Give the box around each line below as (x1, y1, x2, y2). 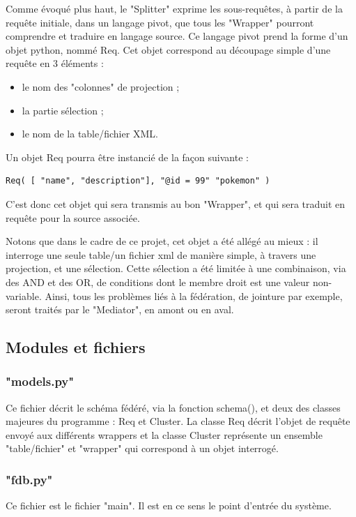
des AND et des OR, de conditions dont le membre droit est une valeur (6, 274, 310, 289)
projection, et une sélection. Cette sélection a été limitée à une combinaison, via (6, 261, 346, 276)
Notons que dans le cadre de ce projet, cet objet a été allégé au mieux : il (6, 234, 318, 248)
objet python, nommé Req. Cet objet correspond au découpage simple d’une (6, 42, 331, 57)
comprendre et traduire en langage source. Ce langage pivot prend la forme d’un (6, 29, 348, 43)
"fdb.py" (6, 470, 53, 488)
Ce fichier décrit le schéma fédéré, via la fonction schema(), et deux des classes (6, 400, 341, 414)
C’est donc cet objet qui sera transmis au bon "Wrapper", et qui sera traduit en (6, 196, 346, 211)
